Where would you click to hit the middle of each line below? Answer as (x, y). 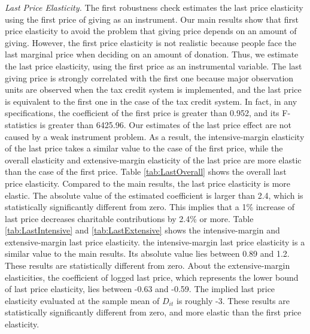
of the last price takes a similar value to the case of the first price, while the (144, 148)
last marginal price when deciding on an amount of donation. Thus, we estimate (152, 54)
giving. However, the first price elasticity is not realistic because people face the (151, 42)
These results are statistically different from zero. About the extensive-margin (148, 265)
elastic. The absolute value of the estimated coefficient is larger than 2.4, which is (154, 195)
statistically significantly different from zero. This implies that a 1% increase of (150, 207)
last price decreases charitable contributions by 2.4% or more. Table (129, 218)
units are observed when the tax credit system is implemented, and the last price (153, 89)
